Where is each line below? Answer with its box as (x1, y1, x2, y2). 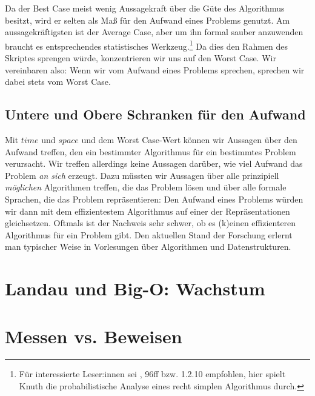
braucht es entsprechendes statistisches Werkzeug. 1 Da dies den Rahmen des (5, 38, 288, 52)
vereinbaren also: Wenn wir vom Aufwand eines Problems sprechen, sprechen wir (5, 63, 305, 76)
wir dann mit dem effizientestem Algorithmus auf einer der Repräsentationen (5, 204, 290, 217)
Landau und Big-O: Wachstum (5, 276, 265, 301)
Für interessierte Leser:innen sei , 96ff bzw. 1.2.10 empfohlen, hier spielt (19, 367, 286, 380)
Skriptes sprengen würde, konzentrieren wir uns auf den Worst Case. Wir (5, 52, 276, 64)
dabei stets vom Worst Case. (5, 75, 111, 88)
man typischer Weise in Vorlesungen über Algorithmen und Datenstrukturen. (5, 240, 291, 253)
